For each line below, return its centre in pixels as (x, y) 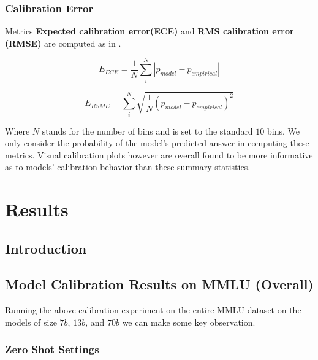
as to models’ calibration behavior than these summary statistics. (128, 167)
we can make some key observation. (189, 322)
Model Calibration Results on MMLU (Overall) (159, 284)
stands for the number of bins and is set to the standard (147, 131)
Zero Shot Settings (52, 349)
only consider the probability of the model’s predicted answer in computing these (157, 143)
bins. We (283, 131)
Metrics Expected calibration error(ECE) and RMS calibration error (150, 31)
